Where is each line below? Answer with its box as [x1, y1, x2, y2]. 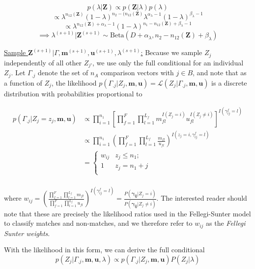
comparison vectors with [101, 67, 174, 78]
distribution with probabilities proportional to [4, 88, 142, 98]
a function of [4, 77, 42, 88]
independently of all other [4, 57, 82, 67]
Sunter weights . [4, 228, 50, 238]
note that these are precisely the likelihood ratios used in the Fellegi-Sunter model [4, 208, 251, 218]
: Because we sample [141, 47, 202, 58]
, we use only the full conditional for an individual [92, 57, 244, 67]
